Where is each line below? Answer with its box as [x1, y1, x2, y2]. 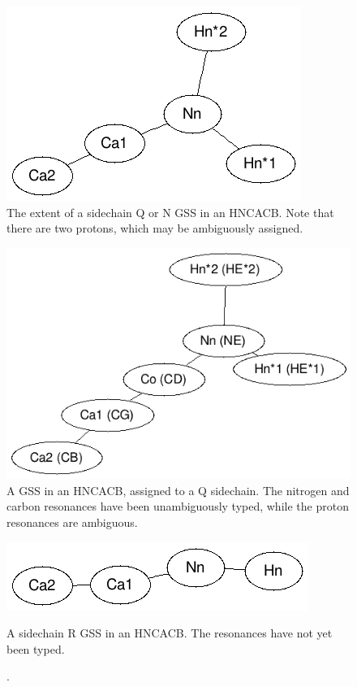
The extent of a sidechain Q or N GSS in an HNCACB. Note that [6, 203, 334, 220]
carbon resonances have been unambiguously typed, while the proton [6, 498, 349, 515]
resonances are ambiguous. [6, 513, 138, 530]
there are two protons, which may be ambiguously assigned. [6, 220, 303, 237]
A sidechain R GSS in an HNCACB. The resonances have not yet [6, 624, 333, 641]
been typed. [6, 640, 65, 657]
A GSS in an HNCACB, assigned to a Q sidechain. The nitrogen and [6, 481, 350, 498]
